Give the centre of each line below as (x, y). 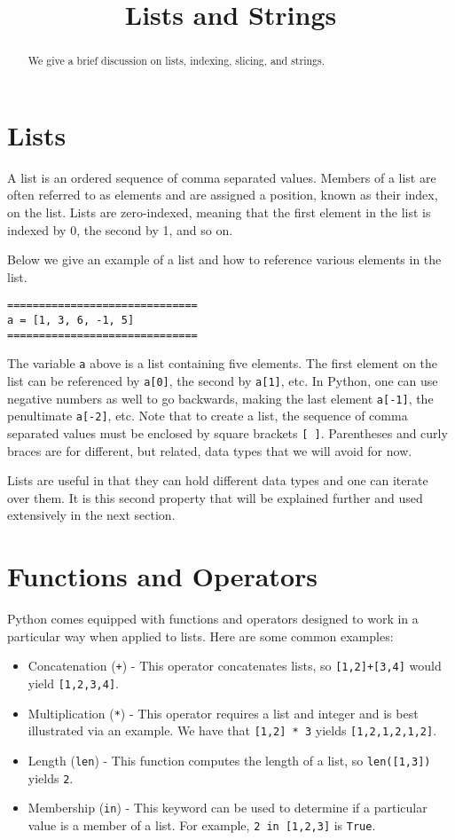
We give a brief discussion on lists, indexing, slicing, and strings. (177, 61)
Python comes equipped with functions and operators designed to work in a (213, 619)
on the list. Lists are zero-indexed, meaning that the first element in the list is (219, 212)
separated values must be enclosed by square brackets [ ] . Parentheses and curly (227, 432)
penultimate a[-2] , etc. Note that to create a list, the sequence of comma (208, 416)
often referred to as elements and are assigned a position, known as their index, (223, 195)
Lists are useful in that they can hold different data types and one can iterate (218, 480)
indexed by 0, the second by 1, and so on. (120, 229)
